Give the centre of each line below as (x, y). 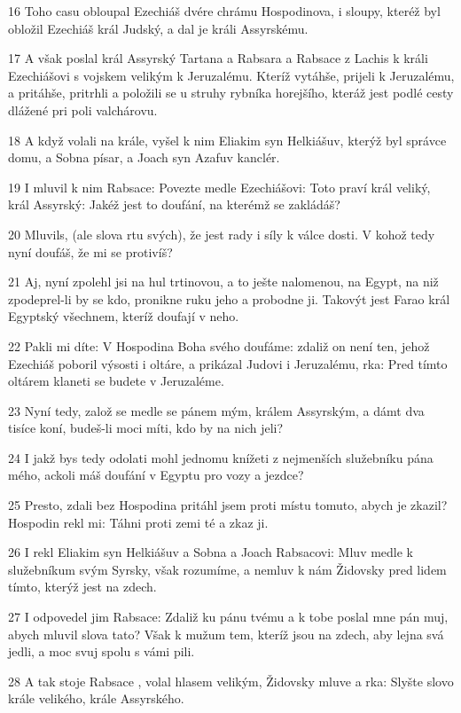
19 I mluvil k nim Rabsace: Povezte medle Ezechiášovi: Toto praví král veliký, (219, 187)
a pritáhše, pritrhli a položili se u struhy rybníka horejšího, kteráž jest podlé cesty (231, 93)
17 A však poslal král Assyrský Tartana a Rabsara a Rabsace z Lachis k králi (218, 58)
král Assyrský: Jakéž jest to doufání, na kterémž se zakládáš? (174, 204)
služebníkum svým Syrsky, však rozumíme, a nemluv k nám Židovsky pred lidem (227, 569)
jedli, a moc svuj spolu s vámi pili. (102, 651)
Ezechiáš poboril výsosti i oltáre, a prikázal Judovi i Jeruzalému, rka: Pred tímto (228, 363)
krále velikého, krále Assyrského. (96, 698)
